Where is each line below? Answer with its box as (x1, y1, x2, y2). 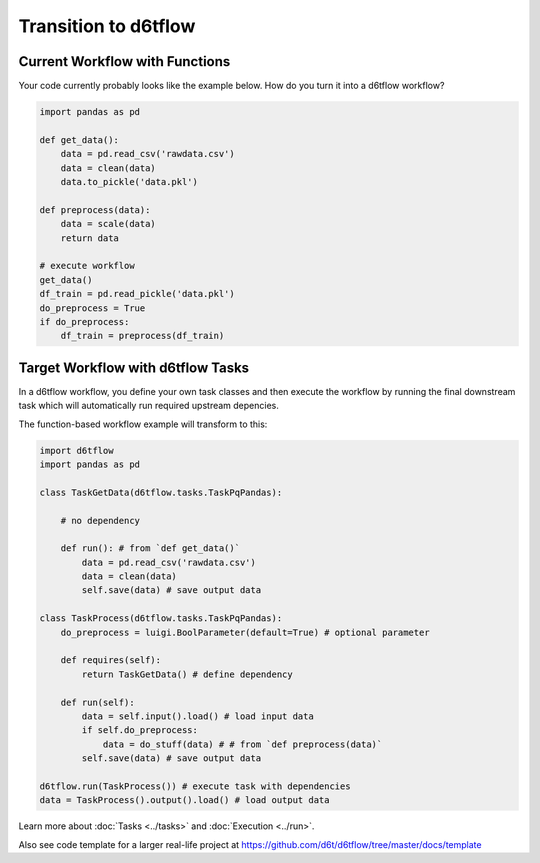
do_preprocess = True (39, 302, 146, 314)
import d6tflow (39, 445, 114, 456)
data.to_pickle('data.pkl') (60, 176, 199, 187)
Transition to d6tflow (18, 15, 196, 37)
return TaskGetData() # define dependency (81, 668, 294, 680)
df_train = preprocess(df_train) (60, 330, 225, 342)
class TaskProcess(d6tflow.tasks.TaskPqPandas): (39, 613, 283, 624)
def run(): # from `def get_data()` (60, 543, 240, 554)
